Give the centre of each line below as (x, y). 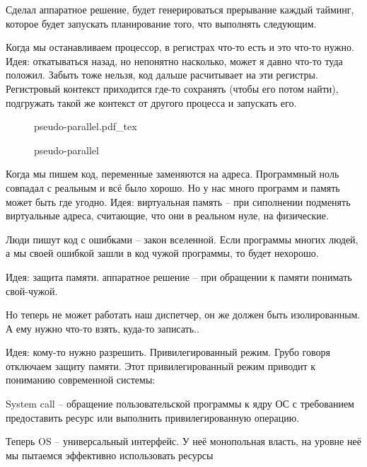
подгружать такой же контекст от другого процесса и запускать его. (151, 102)
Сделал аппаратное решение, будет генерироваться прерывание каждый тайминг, (180, 9)
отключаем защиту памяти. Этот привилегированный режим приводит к (161, 365)
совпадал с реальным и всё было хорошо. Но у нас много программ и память (173, 187)
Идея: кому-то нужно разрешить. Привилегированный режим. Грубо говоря (168, 352)
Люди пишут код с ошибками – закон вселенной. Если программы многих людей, (182, 239)
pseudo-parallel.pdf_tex (86, 126)
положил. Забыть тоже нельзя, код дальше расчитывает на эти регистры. (162, 75)
